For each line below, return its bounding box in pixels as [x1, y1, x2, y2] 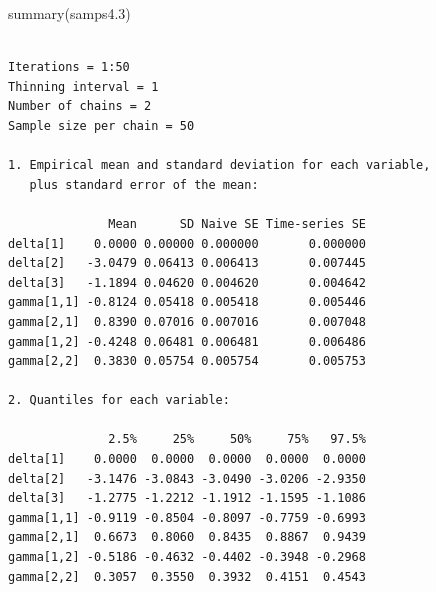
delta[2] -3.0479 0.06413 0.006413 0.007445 [8, 256, 366, 271]
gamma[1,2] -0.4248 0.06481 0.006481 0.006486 [8, 334, 366, 349]
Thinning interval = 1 [8, 79, 159, 94]
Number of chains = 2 [8, 99, 152, 114]
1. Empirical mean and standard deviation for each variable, [8, 158, 431, 173]
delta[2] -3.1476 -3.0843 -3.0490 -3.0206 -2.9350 [8, 471, 366, 486]
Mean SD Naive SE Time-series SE [108, 216, 366, 231]
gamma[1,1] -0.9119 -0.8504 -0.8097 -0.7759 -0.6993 [8, 510, 366, 525]
